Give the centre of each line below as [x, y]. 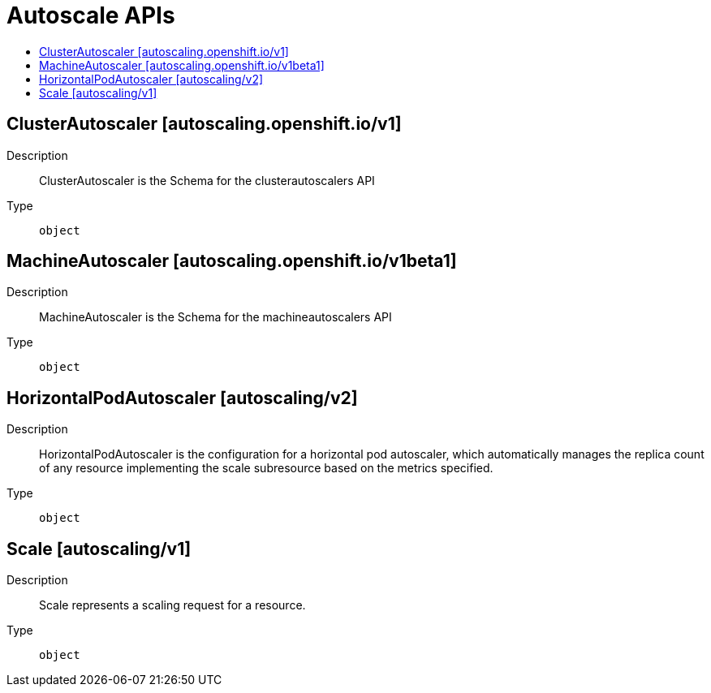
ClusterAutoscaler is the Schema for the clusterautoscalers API [207, 180]
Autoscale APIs [91, 15]
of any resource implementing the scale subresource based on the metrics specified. [266, 468]
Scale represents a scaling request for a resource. [172, 605]
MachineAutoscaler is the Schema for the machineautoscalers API [215, 317]
